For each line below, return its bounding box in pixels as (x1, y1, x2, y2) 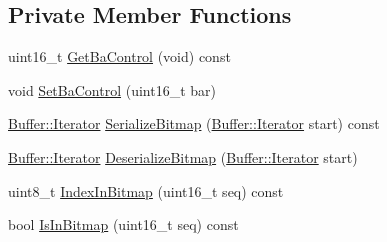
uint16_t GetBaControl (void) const (8, 46, 231, 67)
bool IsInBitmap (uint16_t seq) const (8, 214, 239, 235)
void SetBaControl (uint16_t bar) (8, 79, 216, 100)
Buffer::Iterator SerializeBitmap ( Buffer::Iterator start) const (8, 113, 380, 134)
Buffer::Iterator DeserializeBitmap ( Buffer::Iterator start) (8, 146, 358, 167)
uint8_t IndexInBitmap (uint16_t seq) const (8, 180, 284, 201)
